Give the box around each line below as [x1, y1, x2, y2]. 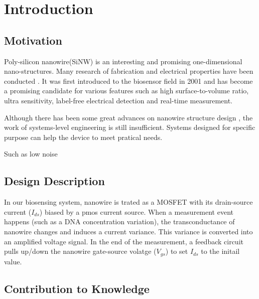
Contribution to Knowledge [4, 280, 150, 296]
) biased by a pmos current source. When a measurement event [39, 206, 234, 217]
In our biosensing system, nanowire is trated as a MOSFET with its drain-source [4, 197, 253, 207]
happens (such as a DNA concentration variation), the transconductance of [4, 216, 235, 227]
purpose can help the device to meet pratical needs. [4, 131, 163, 142]
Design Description [4, 173, 105, 189]
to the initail [201, 246, 240, 256]
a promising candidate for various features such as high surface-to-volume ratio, [4, 85, 249, 96]
